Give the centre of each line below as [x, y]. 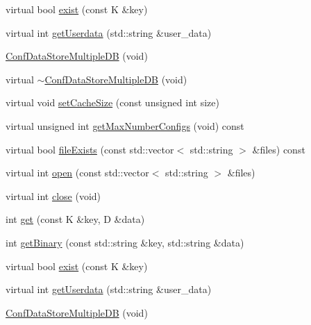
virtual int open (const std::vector [77, 173]
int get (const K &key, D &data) [75, 219]
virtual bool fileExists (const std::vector [90, 149]
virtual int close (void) [53, 195]
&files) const [279, 149]
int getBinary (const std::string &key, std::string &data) [125, 242]
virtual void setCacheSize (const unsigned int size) [112, 102]
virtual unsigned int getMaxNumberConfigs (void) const [125, 125]
